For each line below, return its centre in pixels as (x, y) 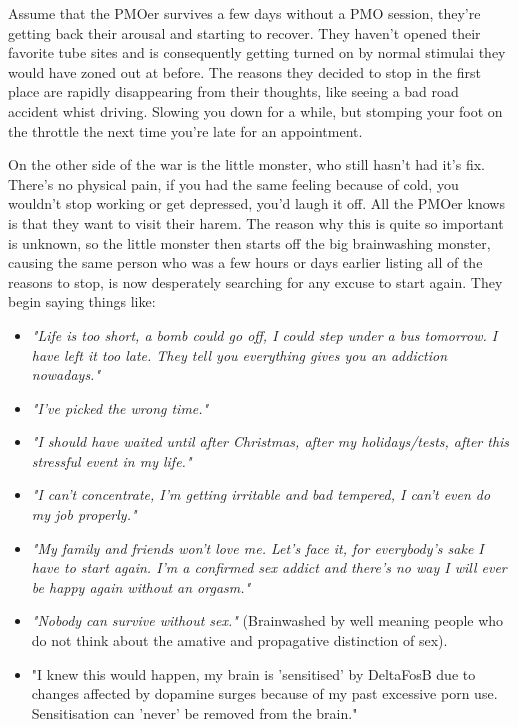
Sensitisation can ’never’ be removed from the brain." (194, 712)
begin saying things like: (82, 301)
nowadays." (66, 374)
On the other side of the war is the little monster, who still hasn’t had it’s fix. (246, 164)
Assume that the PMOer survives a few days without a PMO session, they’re (244, 13)
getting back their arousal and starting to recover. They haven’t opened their (244, 32)
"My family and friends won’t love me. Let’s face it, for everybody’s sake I (257, 547)
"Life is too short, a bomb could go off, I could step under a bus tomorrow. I (264, 334)
